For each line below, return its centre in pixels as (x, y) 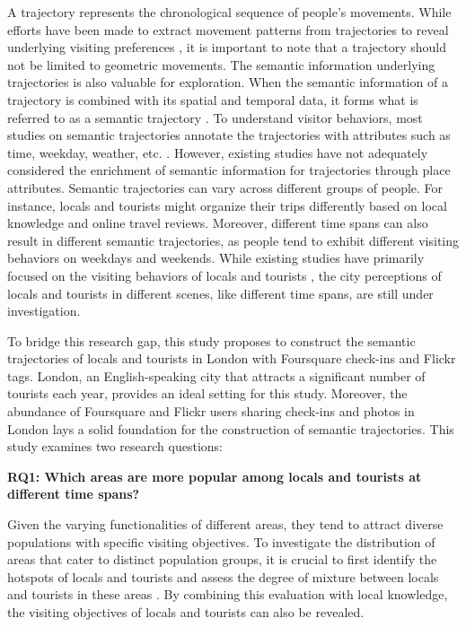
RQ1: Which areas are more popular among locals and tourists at (215, 476)
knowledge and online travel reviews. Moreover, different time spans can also (218, 223)
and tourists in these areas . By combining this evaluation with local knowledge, (228, 594)
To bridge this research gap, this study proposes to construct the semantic (211, 340)
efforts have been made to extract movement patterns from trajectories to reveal (228, 29)
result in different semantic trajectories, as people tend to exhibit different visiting (233, 240)
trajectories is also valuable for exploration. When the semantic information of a (228, 82)
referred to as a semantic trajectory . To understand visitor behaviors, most (215, 117)
